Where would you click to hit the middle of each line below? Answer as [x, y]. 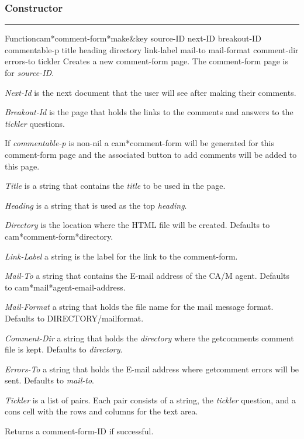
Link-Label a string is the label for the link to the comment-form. [121, 256]
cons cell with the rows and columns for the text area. [101, 411]
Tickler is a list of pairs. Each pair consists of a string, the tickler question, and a [150, 400]
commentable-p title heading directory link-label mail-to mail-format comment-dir [152, 49]
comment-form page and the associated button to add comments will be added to [151, 154]
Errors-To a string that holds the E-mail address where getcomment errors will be [152, 369]
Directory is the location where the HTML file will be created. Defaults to [137, 225]
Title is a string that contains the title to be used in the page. [115, 186]
